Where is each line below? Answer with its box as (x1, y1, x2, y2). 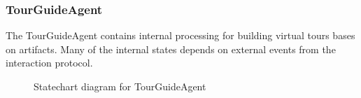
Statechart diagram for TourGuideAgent (34, 79, 206, 93)
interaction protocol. (6, 55, 93, 70)
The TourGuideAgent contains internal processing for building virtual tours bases (6, 28, 355, 43)
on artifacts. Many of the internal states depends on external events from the (6, 41, 336, 56)
